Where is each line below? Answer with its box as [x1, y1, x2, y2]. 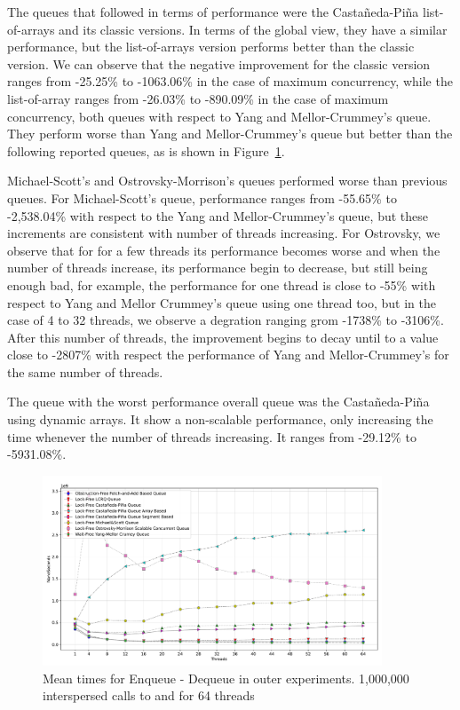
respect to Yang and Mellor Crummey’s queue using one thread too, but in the [7, 293, 437, 312]
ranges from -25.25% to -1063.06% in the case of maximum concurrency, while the [7, 72, 453, 91]
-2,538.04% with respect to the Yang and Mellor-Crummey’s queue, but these [7, 206, 428, 225]
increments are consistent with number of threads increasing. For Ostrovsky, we [7, 224, 440, 242]
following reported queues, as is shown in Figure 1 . [7, 141, 285, 160]
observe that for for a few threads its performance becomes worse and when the [7, 241, 440, 259]
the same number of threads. [7, 362, 163, 381]
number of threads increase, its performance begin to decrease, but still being [7, 258, 428, 277]
